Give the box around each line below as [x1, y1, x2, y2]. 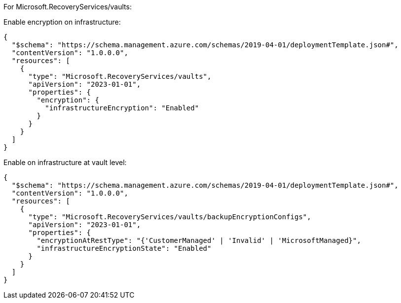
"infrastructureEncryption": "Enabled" [45, 104, 199, 112]
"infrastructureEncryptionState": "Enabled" [36, 244, 212, 252]
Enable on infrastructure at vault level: [3, 158, 127, 167]
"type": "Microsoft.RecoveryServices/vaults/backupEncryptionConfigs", [28, 213, 311, 221]
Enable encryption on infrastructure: [3, 18, 121, 26]
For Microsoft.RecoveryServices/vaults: [3, 2, 132, 11]
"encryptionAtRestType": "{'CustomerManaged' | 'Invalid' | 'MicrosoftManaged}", [36, 236, 361, 244]
